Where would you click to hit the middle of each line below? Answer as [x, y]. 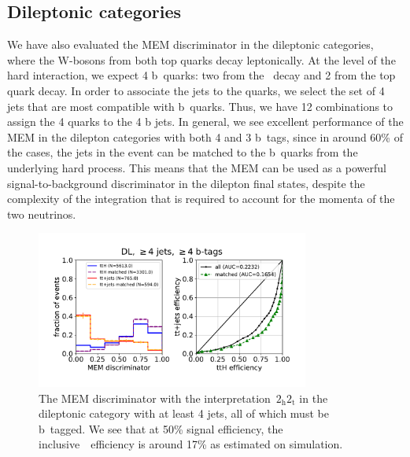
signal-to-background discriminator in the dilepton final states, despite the [186, 183]
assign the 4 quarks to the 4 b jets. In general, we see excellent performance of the [205, 122]
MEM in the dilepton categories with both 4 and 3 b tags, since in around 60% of [205, 136]
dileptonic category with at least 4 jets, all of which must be [184, 413]
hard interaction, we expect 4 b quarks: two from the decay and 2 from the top [201, 75]
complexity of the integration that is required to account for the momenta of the [201, 199]
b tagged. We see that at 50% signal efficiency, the [161, 428]
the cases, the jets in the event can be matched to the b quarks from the [183, 152]
